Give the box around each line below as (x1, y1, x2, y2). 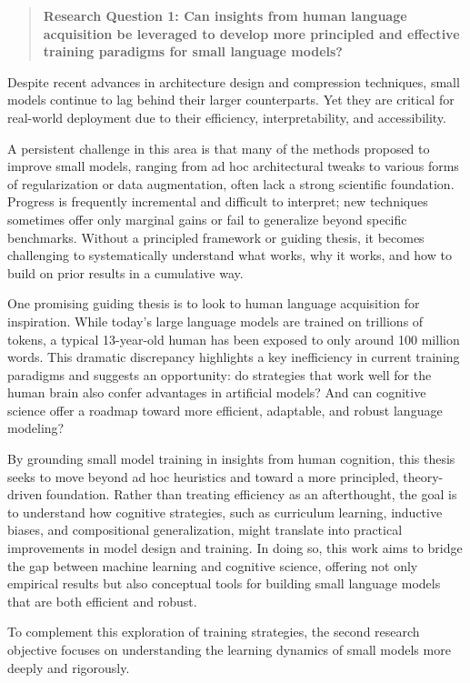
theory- (403, 467, 444, 486)
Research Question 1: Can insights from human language (43, 6, 407, 25)
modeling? (7, 418, 65, 437)
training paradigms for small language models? (43, 42, 343, 61)
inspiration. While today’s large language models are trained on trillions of (7, 311, 424, 330)
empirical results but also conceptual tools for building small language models (7, 574, 441, 593)
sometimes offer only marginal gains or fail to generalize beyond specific (7, 209, 407, 228)
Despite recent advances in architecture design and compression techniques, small (7, 72, 460, 91)
